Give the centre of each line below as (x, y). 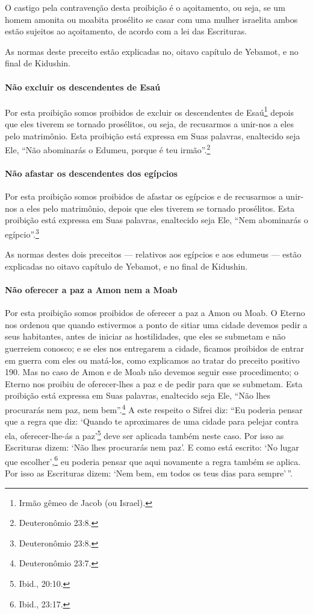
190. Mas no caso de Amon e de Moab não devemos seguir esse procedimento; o (152, 372)
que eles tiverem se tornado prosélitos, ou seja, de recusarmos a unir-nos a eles (149, 124)
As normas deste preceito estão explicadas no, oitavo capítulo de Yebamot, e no (152, 51)
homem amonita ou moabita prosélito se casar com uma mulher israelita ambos (151, 19)
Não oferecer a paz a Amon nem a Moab (91, 290)
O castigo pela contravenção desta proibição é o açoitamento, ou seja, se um (145, 7)
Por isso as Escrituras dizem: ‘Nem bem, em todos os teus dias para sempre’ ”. (149, 473)
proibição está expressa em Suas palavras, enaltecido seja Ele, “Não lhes (138, 395)
